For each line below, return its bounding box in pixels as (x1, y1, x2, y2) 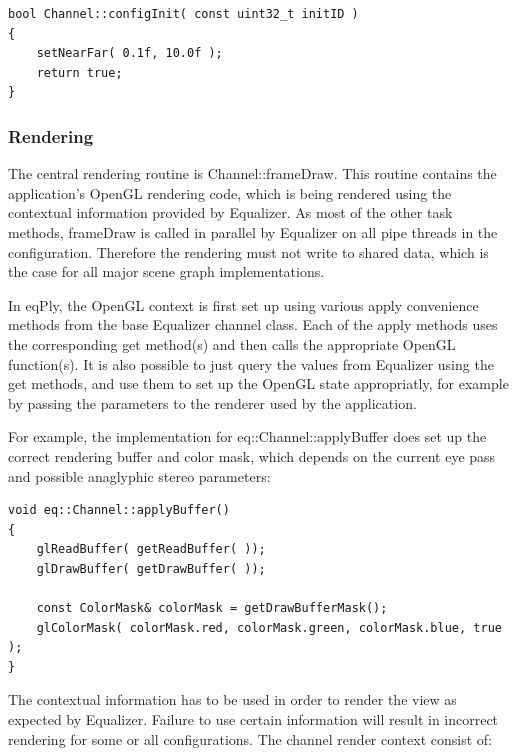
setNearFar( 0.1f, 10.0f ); (36, 46, 223, 61)
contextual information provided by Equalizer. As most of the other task (8, 202, 453, 223)
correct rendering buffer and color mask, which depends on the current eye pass (8, 445, 496, 466)
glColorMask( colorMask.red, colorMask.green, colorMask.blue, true (36, 620, 502, 635)
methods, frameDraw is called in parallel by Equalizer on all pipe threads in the (8, 221, 498, 242)
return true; (36, 65, 123, 80)
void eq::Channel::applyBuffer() (8, 503, 230, 518)
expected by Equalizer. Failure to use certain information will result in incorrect (8, 709, 499, 730)
